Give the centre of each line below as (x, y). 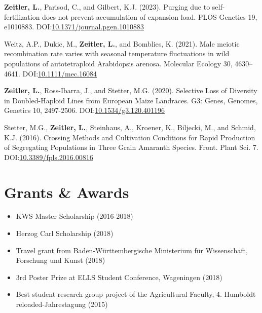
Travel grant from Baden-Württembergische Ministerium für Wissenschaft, (132, 250)
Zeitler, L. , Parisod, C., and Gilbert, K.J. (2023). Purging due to (107, 7)
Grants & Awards (67, 192)
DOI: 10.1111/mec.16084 (60, 73)
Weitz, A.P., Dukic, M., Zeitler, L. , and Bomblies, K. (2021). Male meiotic (122, 43)
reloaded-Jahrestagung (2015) (62, 304)
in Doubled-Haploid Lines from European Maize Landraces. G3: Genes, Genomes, (131, 100)
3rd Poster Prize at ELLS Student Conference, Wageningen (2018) (119, 277)
